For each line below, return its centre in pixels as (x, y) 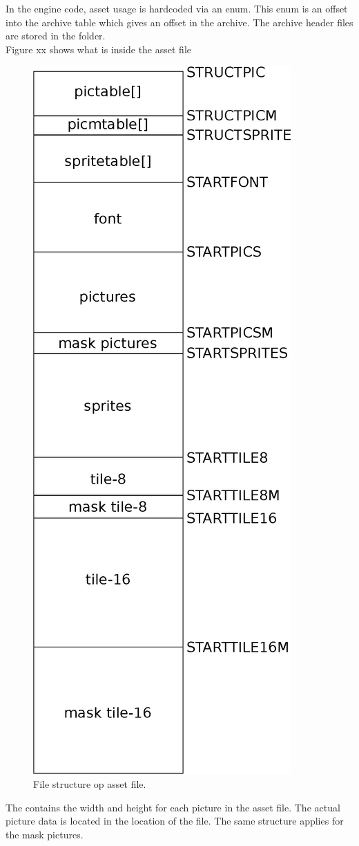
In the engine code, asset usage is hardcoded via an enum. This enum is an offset (177, 8)
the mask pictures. (45, 834)
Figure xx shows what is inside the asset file (98, 49)
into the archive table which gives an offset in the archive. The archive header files (179, 22)
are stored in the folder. (56, 36)
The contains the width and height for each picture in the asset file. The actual (173, 807)
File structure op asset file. (90, 783)
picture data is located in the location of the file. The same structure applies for (175, 821)
